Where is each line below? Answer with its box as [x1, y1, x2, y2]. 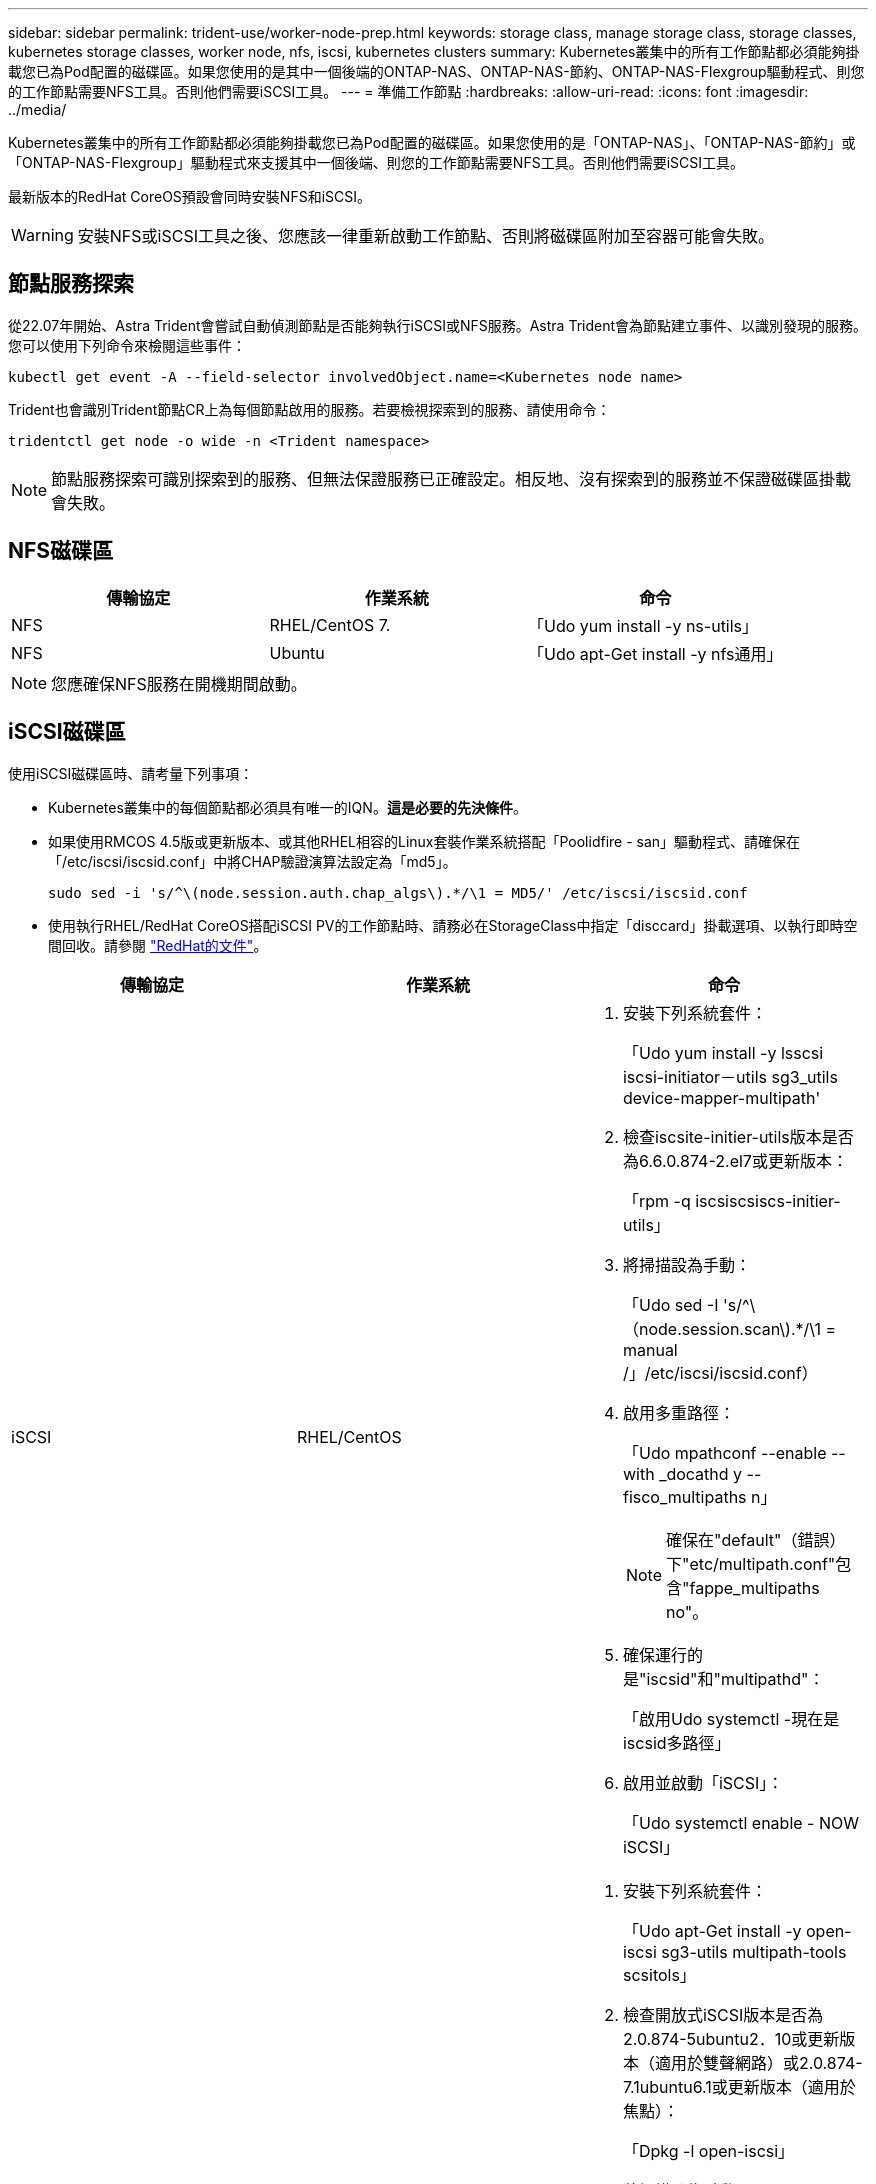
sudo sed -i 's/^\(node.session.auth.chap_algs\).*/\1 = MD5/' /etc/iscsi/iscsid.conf [48, 884, 748, 901]
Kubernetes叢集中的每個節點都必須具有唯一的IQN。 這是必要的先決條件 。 [48, 798, 527, 816]
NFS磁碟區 [8, 538, 114, 564]
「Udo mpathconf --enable [622, 1442, 827, 1463]
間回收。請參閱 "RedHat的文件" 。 [48, 936, 268, 954]
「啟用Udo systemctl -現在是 [622, 1708, 840, 1729]
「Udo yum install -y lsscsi [622, 1042, 824, 1063]
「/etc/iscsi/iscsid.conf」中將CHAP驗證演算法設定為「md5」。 [48, 852, 457, 870]
